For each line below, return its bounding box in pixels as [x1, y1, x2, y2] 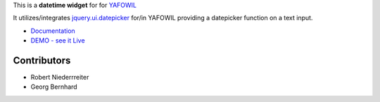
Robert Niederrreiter [30, 73, 89, 82]
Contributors [13, 54, 71, 66]
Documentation [30, 27, 75, 35]
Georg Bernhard [30, 82, 77, 91]
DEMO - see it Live [30, 36, 85, 45]
